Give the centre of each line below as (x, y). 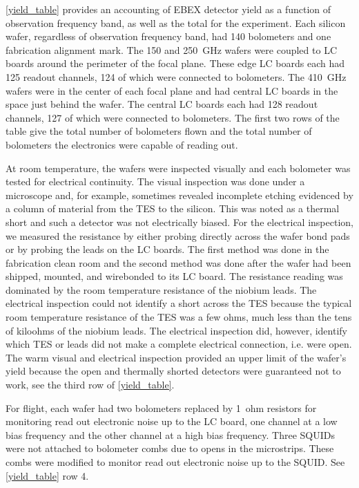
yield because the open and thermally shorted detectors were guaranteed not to (173, 371)
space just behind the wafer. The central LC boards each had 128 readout (162, 104)
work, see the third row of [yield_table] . (90, 385)
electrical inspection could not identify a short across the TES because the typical (179, 303)
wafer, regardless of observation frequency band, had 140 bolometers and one (168, 36)
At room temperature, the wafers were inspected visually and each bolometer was (178, 168)
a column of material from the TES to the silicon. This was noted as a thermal (173, 208)
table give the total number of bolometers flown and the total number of (159, 131)
